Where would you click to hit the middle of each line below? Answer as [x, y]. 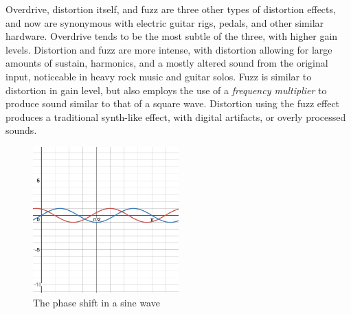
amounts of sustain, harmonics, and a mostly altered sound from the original [167, 63]
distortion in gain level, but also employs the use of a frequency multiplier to [166, 90]
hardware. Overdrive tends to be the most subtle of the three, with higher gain [172, 36]
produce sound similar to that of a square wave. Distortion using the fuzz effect [173, 103]
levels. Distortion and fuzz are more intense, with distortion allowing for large [169, 49]
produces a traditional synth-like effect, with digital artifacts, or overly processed [176, 116]
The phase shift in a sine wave [97, 302]
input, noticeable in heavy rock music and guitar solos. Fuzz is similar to [159, 76]
